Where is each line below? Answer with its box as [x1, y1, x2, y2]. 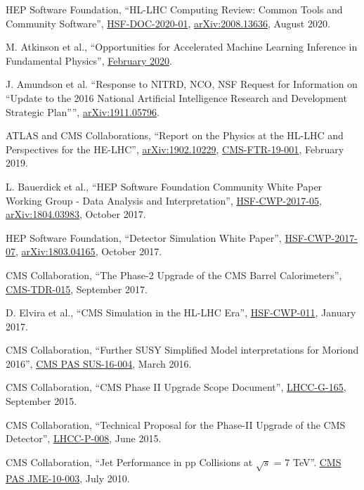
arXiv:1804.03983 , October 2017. [6, 207, 146, 221]
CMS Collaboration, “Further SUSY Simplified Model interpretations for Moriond [6, 342, 359, 357]
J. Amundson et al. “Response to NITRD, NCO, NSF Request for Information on [6, 77, 358, 91]
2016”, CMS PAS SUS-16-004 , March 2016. [6, 356, 192, 370]
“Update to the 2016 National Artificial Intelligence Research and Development [6, 90, 347, 105]
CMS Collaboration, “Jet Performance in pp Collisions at [6, 454, 253, 469]
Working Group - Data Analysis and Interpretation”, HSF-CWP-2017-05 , [6, 193, 322, 207]
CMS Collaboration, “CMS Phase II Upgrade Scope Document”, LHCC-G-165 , [6, 380, 346, 394]
